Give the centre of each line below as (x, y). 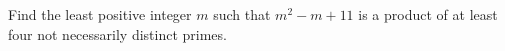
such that (242, 14)
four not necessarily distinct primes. (117, 33)
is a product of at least (428, 14)
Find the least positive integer (100, 14)
